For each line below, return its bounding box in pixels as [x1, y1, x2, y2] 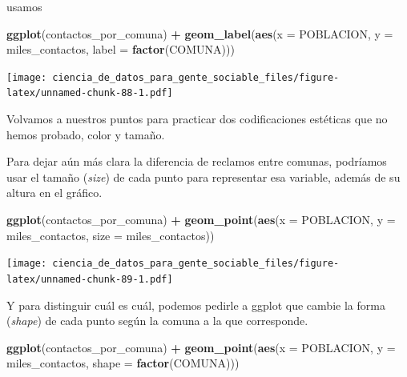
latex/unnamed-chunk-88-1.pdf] [6, 87, 173, 99]
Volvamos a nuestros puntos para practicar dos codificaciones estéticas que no [6, 110, 388, 127]
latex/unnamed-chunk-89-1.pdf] [6, 273, 173, 285]
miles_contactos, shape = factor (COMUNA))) [6, 355, 240, 371]
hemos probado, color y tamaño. [6, 126, 165, 142]
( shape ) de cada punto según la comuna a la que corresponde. [6, 312, 308, 329]
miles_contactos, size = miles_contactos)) [6, 227, 215, 243]
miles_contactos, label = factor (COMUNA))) [6, 41, 235, 58]
